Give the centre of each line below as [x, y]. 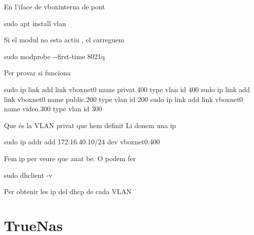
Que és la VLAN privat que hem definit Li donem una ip [90, 125]
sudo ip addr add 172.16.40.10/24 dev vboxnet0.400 [82, 142]
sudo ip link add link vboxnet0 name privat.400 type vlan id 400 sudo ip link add [127, 89]
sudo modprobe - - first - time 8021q [54, 56]
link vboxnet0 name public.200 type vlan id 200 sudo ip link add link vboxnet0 [124, 99]
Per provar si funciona [37, 73]
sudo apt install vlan [35, 23]
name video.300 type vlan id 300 [53, 109]
